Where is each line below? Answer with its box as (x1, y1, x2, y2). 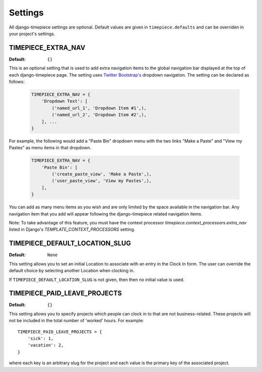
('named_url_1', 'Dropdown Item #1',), (51, 105, 147, 111)
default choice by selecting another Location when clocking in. (9, 268, 135, 274)
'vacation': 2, (27, 342, 64, 348)
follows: (9, 79, 25, 85)
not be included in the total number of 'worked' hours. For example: (9, 318, 144, 324)
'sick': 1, (27, 336, 54, 341)
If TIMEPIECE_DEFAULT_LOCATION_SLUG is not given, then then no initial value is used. (9, 277, 184, 282)
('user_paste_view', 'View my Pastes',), (51, 178, 152, 184)
